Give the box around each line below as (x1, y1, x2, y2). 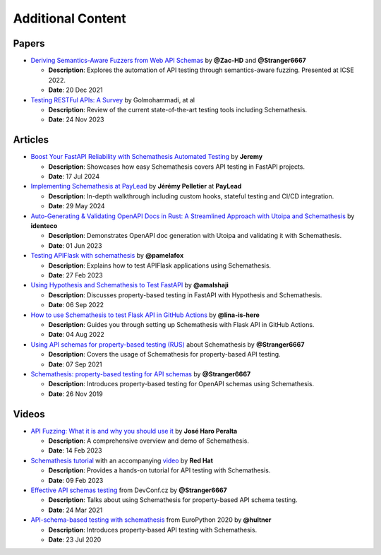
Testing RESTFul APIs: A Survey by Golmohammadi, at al (30, 95, 195, 104)
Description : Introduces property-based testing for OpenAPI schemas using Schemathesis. (48, 380, 315, 388)
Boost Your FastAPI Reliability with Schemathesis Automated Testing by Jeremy (30, 153, 263, 161)
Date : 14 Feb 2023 (48, 446, 102, 455)
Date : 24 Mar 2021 (48, 506, 103, 514)
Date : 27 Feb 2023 (48, 271, 103, 279)
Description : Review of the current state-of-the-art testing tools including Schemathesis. (48, 106, 308, 114)
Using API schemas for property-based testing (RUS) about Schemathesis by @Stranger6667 (30, 340, 305, 349)
